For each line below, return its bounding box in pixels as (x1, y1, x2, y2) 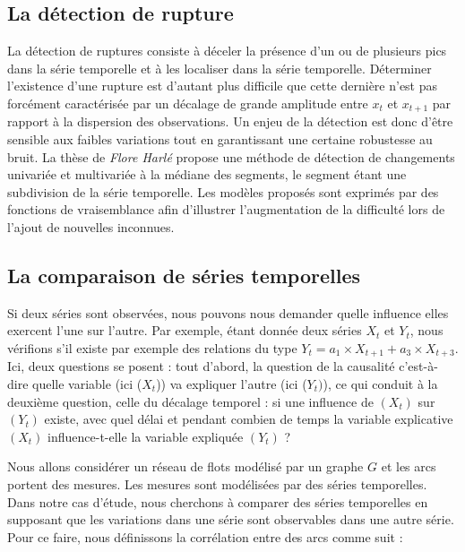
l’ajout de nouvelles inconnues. (7, 218, 175, 236)
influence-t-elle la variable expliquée (47, 427, 244, 445)
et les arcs (381, 457, 436, 476)
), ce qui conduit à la (323, 375, 438, 393)
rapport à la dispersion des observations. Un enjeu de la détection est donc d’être (7, 112, 453, 131)
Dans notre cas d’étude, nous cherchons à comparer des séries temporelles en (7, 492, 428, 511)
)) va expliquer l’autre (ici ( (156, 375, 307, 393)
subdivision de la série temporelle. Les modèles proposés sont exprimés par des (7, 182, 439, 201)
